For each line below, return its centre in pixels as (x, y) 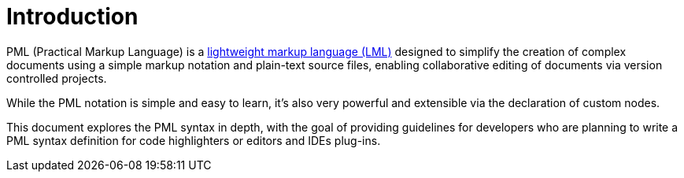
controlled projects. (57, 78)
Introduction (72, 17)
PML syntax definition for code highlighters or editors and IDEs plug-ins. (194, 140)
